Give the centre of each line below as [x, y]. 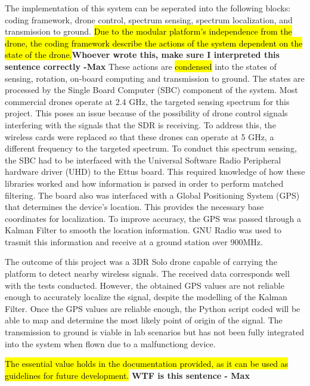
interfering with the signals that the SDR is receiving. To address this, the [140, 124]
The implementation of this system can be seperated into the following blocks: [148, 8]
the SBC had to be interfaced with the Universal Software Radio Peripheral [143, 160]
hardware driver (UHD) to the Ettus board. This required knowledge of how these [155, 172]
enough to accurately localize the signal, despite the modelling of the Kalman [146, 297]
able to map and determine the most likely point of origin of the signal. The [144, 320]
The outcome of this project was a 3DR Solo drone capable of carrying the [141, 262]
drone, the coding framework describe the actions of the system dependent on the [154, 43]
